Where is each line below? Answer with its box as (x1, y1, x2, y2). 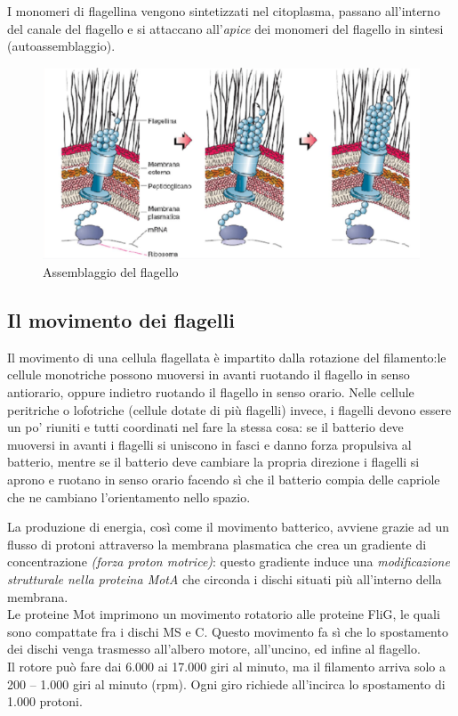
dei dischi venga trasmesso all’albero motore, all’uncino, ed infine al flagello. (7, 639, 421, 658)
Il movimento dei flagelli (7, 306, 235, 334)
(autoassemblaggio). (7, 37, 116, 55)
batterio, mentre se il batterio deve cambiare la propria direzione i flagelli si (7, 452, 420, 471)
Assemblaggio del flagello (43, 263, 179, 281)
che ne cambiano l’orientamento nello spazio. (7, 487, 251, 506)
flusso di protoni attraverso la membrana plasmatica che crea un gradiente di (7, 534, 427, 553)
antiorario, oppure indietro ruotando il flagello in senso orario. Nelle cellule (7, 383, 414, 402)
